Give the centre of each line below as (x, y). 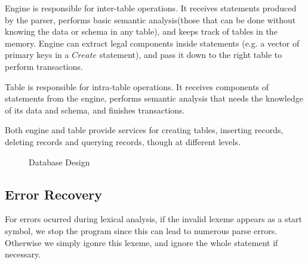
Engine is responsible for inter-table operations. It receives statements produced (151, 8)
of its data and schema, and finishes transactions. (95, 110)
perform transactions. (44, 66)
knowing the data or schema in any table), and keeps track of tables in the (141, 31)
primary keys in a (37, 55)
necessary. (23, 254)
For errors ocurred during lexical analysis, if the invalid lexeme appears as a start (154, 219)
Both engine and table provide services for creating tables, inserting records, (144, 130)
